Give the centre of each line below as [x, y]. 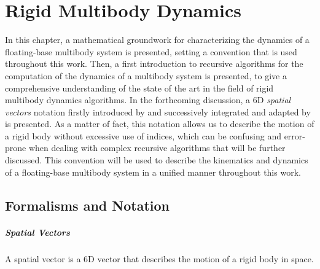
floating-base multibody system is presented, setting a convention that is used [151, 51]
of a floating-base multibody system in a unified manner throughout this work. [153, 172]
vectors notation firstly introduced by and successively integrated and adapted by [158, 111]
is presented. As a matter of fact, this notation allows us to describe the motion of [160, 124]
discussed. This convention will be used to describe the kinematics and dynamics [157, 160]
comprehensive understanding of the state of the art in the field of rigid [139, 88]
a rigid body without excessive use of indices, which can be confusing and [143, 135]
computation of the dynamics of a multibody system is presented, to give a [146, 75]
